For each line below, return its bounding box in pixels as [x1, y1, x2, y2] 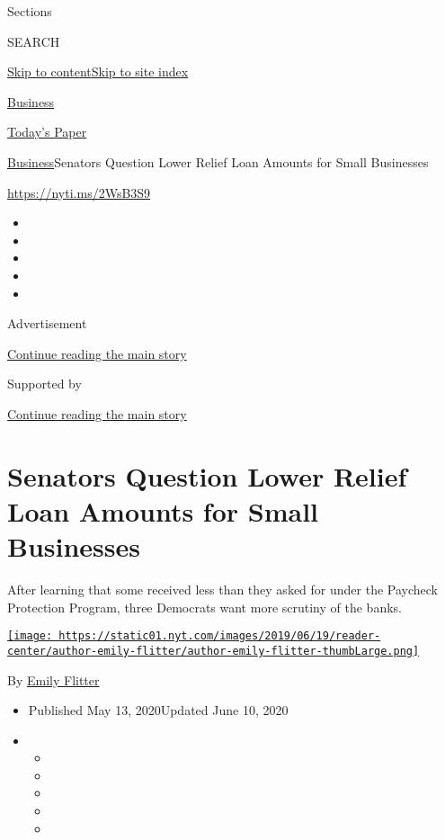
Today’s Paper [7, 122, 87, 141]
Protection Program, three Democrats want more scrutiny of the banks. [7, 597, 402, 616]
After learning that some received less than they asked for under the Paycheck [7, 580, 438, 598]
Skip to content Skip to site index [7, 62, 189, 81]
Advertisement [7, 314, 87, 333]
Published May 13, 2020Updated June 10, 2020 [28, 701, 289, 719]
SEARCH [7, 31, 60, 50]
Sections [7, 2, 52, 20]
